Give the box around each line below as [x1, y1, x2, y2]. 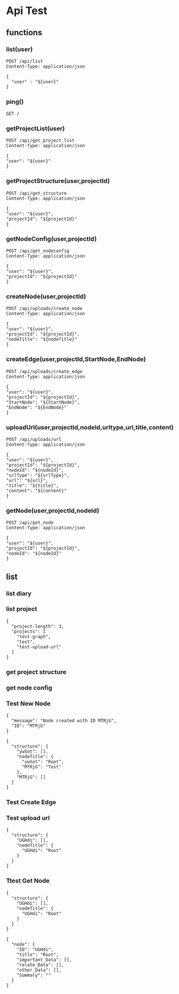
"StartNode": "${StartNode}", [6, 399, 80, 405]
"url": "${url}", [6, 477, 49, 484]
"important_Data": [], [16, 956, 72, 963]
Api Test [6, 4, 48, 18]
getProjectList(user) [6, 124, 65, 133]
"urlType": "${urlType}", [6, 472, 69, 478]
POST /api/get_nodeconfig [6, 248, 69, 254]
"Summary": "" [16, 972, 51, 978]
